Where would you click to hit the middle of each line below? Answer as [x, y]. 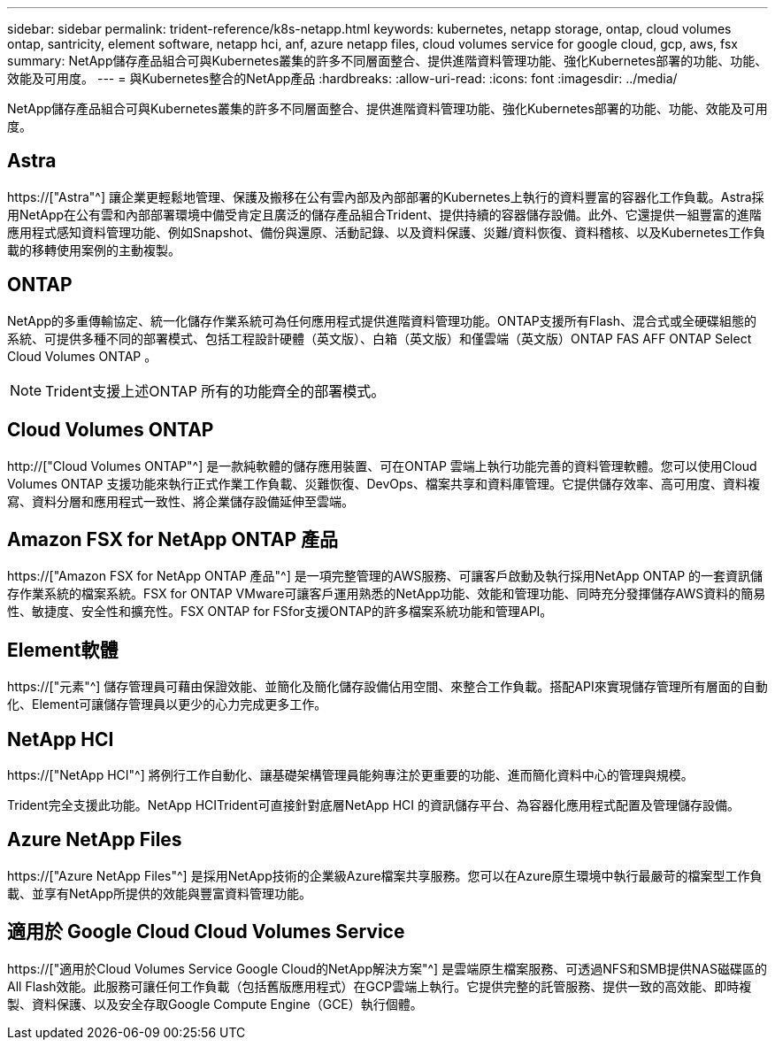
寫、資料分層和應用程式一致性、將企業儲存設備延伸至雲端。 [180, 501]
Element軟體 [63, 650]
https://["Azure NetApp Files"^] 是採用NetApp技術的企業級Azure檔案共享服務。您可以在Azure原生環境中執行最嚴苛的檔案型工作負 [385, 875]
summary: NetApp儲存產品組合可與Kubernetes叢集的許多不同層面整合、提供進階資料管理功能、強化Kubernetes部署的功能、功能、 [387, 61]
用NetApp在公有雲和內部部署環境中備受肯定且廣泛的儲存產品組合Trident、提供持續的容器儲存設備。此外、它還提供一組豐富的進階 [384, 214]
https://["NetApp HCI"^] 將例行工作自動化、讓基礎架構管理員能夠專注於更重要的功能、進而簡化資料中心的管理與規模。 [350, 775]
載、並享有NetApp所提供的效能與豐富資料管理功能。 [160, 893]
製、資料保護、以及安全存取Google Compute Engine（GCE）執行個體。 [215, 1004]
